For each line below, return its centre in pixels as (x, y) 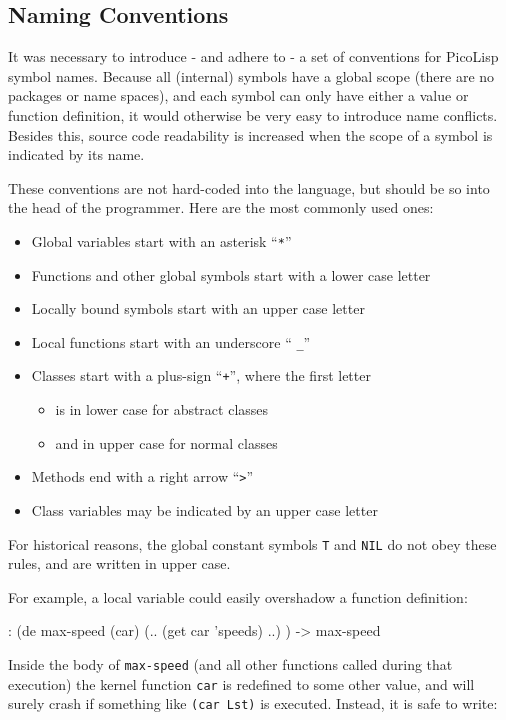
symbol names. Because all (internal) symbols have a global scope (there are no (251, 75)
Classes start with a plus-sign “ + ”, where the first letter (201, 375)
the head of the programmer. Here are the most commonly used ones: (221, 207)
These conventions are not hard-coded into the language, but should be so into (249, 187)
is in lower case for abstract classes (162, 409)
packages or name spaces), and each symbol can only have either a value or (238, 95)
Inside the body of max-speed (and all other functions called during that (230, 663)
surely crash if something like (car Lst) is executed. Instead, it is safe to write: (253, 703)
